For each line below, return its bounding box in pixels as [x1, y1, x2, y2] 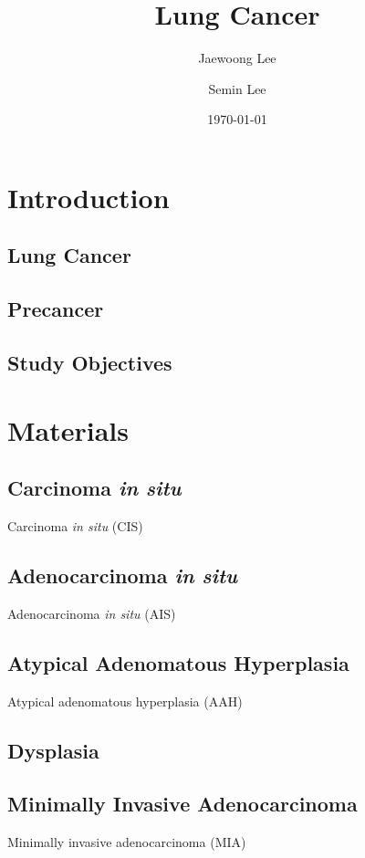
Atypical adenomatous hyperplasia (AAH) [7, 691, 243, 710]
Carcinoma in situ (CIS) [7, 517, 143, 536]
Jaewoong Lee [198, 48, 276, 68]
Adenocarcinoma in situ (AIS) [7, 603, 176, 623]
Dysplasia [7, 736, 99, 764]
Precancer [7, 295, 104, 323]
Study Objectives [7, 349, 172, 377]
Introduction [7, 178, 170, 215]
